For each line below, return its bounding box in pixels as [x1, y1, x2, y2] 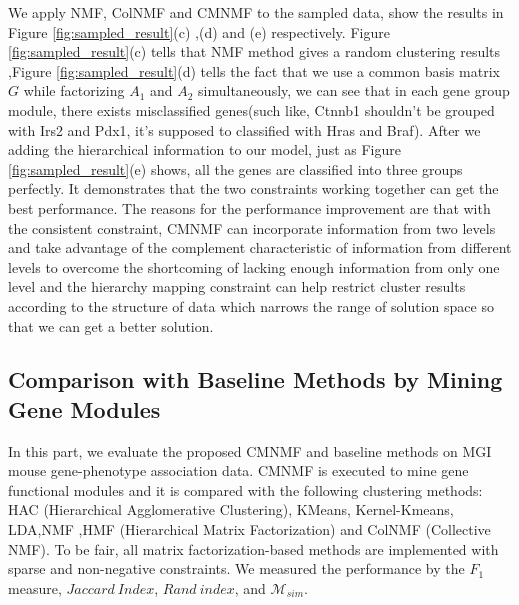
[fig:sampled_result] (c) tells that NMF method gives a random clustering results [8, 41, 501, 62]
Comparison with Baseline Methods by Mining [8, 364, 503, 395]
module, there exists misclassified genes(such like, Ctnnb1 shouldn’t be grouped [8, 99, 495, 120]
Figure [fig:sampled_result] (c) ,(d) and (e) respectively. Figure [8, 21, 390, 42]
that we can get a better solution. [8, 315, 214, 336]
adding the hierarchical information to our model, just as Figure [8, 139, 401, 160]
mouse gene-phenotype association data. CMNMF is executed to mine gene [8, 460, 469, 481]
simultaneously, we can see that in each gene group [198, 80, 510, 101]
